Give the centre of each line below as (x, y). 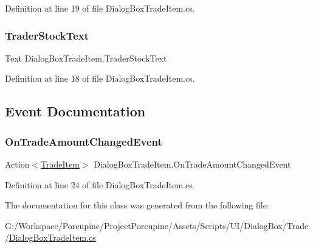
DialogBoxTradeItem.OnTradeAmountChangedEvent (192, 164)
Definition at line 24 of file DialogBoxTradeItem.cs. (100, 184)
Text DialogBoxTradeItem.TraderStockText (86, 58)
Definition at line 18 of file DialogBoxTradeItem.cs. (100, 78)
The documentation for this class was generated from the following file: (137, 205)
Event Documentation (75, 111)
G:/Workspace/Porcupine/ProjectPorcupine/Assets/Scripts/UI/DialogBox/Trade (157, 225)
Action (17, 164)
